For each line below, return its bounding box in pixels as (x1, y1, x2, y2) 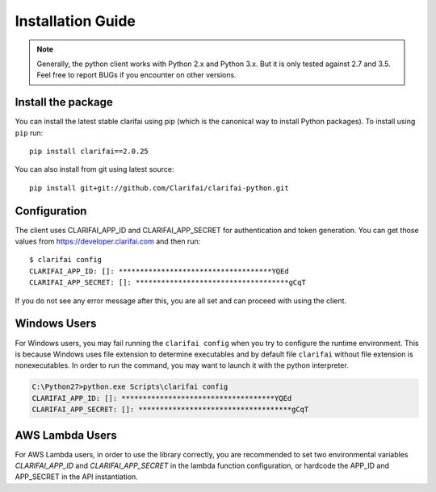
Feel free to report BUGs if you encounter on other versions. (36, 70, 237, 80)
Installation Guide (15, 12, 136, 30)
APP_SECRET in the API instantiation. (15, 472, 139, 482)
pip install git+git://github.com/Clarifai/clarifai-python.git (29, 183, 290, 193)
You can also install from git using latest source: (15, 165, 174, 174)
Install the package (15, 95, 113, 109)
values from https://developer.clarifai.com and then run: (15, 236, 201, 246)
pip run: (15, 127, 44, 137)
